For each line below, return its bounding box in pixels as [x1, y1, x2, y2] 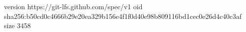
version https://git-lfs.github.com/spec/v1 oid [4, 1, 143, 11]
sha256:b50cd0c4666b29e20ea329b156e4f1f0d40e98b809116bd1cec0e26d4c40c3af [4, 11, 242, 21]
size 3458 [4, 20, 31, 31]
